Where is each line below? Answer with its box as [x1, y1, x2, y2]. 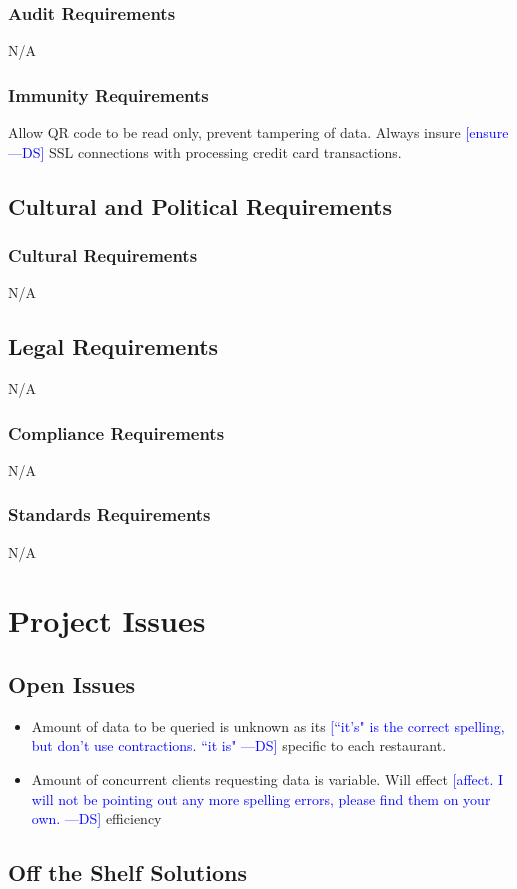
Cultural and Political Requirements [8, 190, 392, 221]
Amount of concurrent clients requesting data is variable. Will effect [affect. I [31, 769, 504, 789]
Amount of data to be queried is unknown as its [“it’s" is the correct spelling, [31, 715, 505, 736]
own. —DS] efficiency [31, 808, 162, 829]
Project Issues [8, 600, 206, 641]
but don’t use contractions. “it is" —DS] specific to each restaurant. [31, 735, 447, 756]
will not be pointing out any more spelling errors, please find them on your [31, 788, 491, 809]
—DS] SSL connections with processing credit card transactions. [8, 141, 402, 162]
